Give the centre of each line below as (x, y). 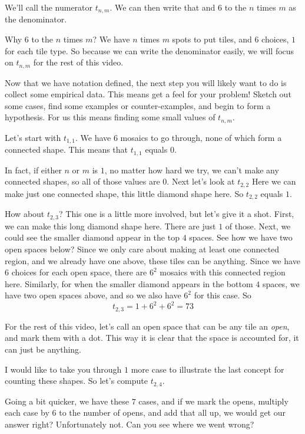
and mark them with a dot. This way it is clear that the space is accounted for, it (152, 338)
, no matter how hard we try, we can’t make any (192, 170)
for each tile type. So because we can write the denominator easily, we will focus (150, 50)
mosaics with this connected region (223, 272)
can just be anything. (43, 349)
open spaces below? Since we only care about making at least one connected (142, 249)
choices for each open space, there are (79, 272)
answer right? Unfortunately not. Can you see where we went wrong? (130, 424)
